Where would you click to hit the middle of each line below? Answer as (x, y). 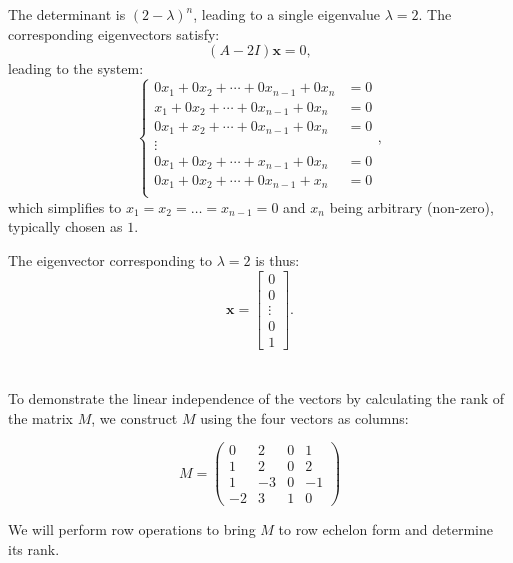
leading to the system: (76, 68)
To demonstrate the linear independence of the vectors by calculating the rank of (256, 397)
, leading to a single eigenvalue (286, 14)
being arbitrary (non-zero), (411, 206)
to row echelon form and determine (385, 529)
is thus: (277, 259)
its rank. (34, 548)
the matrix (40, 417)
